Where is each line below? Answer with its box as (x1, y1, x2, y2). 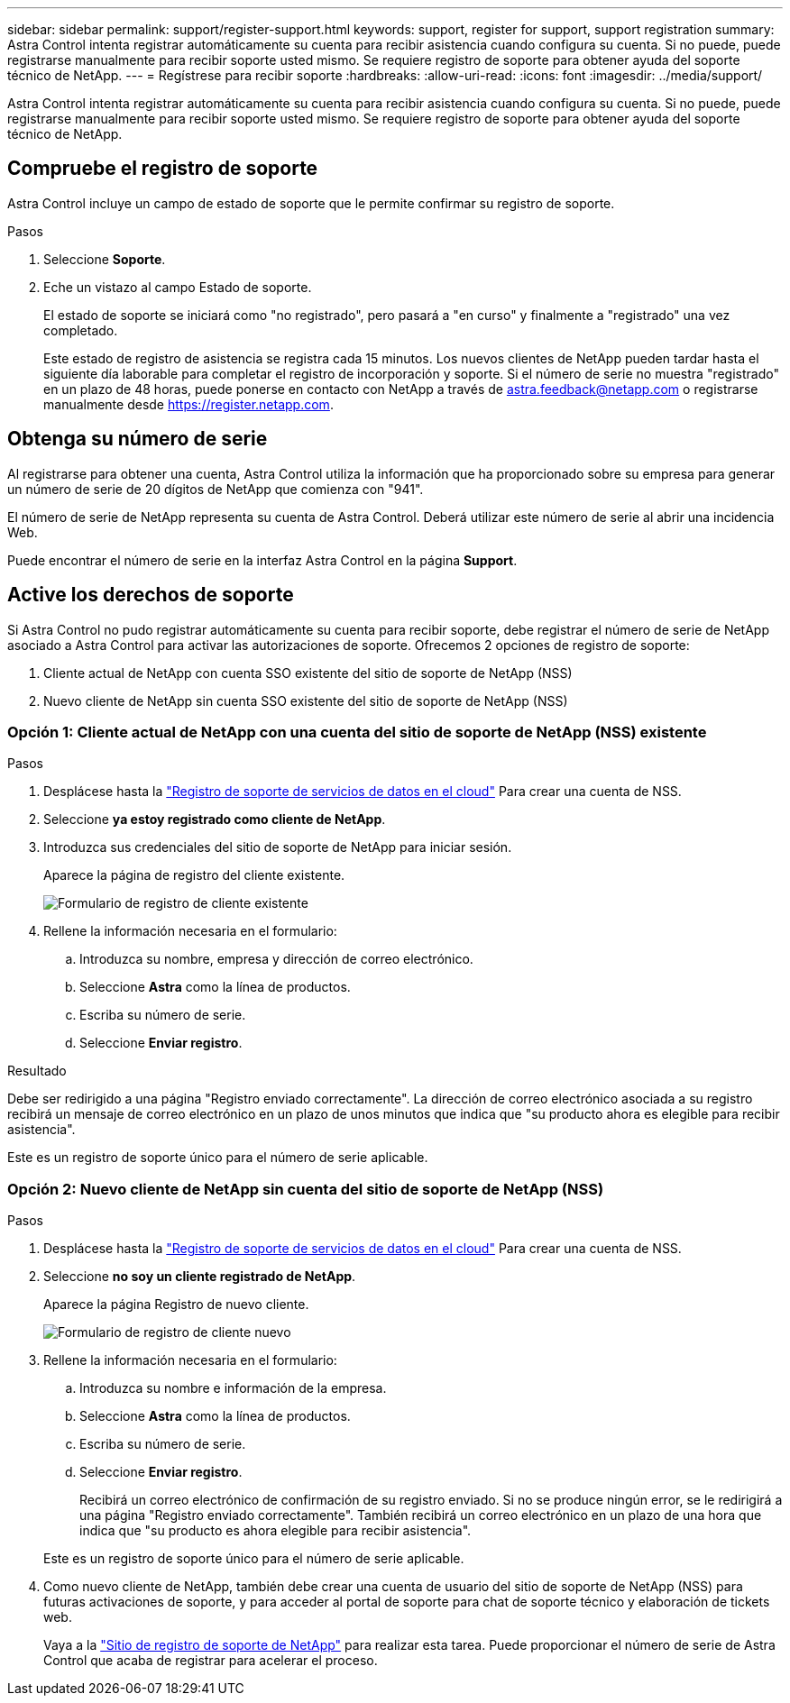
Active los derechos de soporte (7, 583, 294, 607)
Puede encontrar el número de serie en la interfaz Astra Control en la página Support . (7, 552, 518, 568)
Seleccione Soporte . (43, 251, 166, 267)
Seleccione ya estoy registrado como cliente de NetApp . (43, 811, 386, 828)
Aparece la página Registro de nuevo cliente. (43, 1296, 309, 1313)
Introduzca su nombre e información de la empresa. (79, 1380, 387, 1396)
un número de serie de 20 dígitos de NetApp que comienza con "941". (7, 481, 424, 497)
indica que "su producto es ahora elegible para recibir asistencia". (79, 1523, 472, 1539)
